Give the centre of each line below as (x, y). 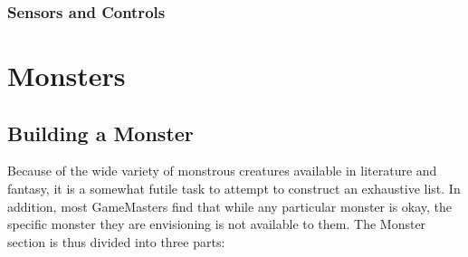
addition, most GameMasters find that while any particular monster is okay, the (230, 206)
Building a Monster (100, 133)
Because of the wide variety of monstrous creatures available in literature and (222, 171)
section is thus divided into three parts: (116, 241)
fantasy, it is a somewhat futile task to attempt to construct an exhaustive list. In (234, 189)
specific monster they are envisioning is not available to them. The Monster (217, 224)
